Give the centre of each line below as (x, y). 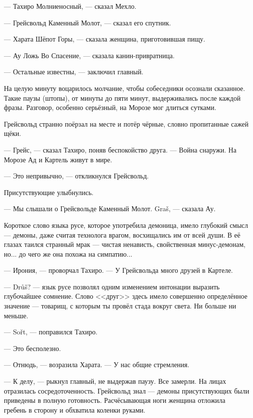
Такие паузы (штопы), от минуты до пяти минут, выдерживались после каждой (122, 98)
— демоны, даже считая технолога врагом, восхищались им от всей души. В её (122, 234)
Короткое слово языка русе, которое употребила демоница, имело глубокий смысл (126, 225)
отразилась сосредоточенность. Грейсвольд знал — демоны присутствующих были (127, 390)
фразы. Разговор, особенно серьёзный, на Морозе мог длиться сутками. (110, 107)
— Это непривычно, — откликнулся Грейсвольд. (76, 176)
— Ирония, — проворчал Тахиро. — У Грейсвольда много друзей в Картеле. (118, 270)
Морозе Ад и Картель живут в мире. (58, 159)
